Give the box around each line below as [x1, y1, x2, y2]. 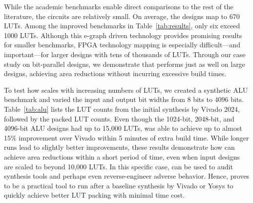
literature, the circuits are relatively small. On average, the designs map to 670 [4, 11, 240, 21]
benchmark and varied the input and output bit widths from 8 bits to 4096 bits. [4, 94, 244, 104]
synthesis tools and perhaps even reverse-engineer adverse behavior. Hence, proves [4, 171, 250, 181]
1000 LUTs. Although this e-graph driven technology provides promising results [4, 30, 242, 40]
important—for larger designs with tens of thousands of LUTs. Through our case [4, 49, 246, 59]
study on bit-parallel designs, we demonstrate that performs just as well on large [4, 59, 245, 69]
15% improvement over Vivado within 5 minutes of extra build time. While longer [4, 132, 249, 142]
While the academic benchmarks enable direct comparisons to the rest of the [4, 1, 233, 11]
